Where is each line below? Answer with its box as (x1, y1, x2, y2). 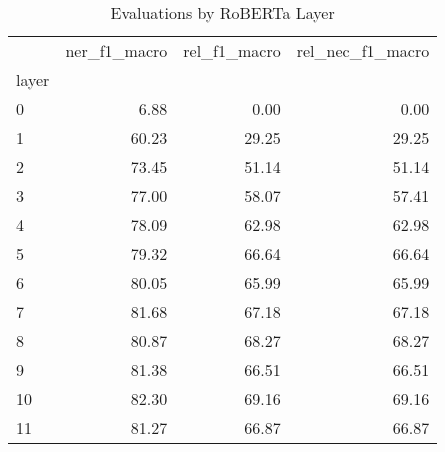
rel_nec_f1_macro (296, 39, 430, 62)
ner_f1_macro (65, 39, 168, 62)
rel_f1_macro (183, 39, 281, 62)
